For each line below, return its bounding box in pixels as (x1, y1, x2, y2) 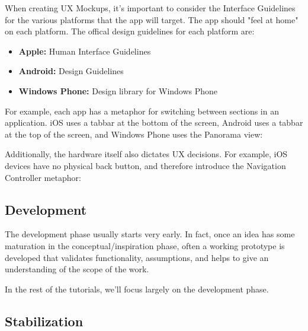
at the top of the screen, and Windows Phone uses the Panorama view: (5, 128, 263, 140)
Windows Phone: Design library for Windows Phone (18, 84, 218, 97)
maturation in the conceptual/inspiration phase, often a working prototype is (5, 239, 285, 252)
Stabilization (5, 311, 84, 330)
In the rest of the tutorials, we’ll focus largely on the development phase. (5, 282, 269, 295)
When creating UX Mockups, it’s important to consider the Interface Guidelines (5, 2, 296, 14)
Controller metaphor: (5, 171, 81, 183)
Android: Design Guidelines (18, 65, 124, 77)
